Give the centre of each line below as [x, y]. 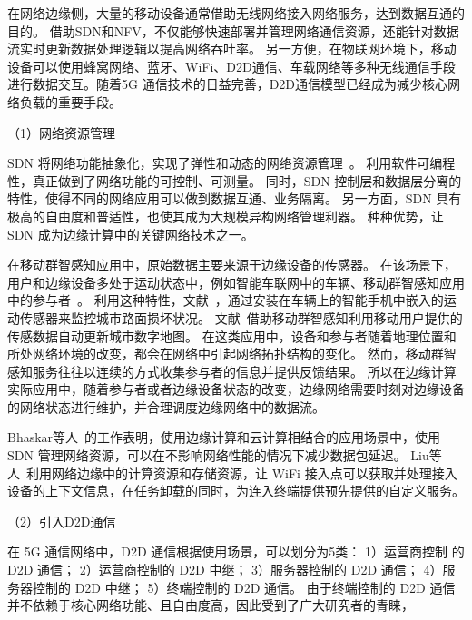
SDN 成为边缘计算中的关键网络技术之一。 [131, 234]
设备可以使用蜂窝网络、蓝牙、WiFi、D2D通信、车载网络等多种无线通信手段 [231, 66]
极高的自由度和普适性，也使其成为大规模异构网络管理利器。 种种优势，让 [226, 216]
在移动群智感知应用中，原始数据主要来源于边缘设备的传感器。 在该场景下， [232, 265]
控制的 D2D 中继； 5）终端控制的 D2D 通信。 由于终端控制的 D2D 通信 [244, 587]
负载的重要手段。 [70, 101]
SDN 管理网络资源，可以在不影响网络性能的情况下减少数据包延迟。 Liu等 [225, 455]
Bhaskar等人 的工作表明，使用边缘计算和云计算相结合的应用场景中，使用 [224, 437]
